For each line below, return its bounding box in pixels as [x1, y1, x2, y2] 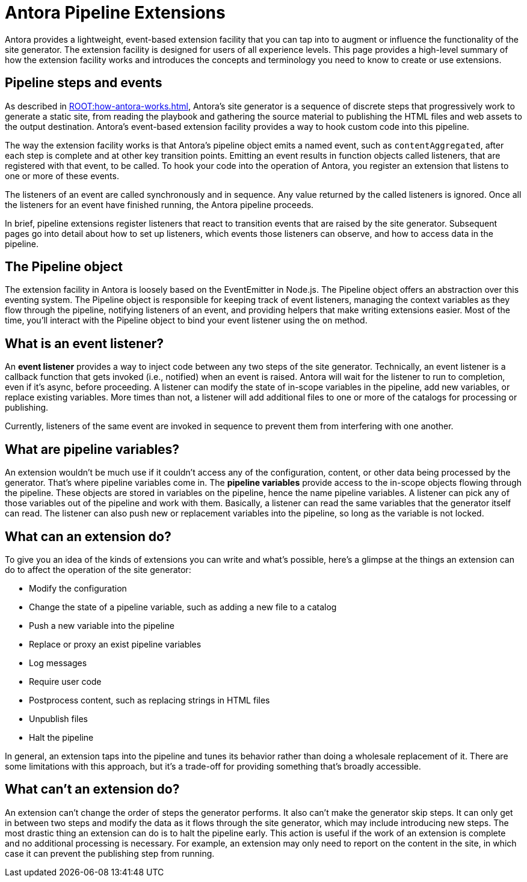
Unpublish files [29, 713, 88, 724]
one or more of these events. [5, 170, 119, 181]
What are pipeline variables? [5, 441, 180, 457]
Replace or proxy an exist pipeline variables [29, 639, 202, 649]
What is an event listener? [5, 335, 164, 351]
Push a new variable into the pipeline [29, 620, 174, 631]
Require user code [29, 676, 102, 687]
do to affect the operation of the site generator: [5, 564, 191, 575]
